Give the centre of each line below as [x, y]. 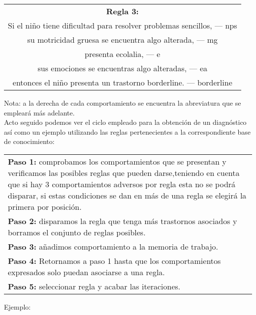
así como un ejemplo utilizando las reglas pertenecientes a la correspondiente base [128, 131]
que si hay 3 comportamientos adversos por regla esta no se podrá [122, 184]
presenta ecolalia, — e [123, 54]
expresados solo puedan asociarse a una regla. [86, 272]
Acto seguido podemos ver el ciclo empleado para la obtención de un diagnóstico [125, 122]
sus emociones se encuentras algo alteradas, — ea [123, 68]
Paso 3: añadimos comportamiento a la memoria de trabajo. [113, 246]
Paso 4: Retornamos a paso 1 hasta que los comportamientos [114, 260]
